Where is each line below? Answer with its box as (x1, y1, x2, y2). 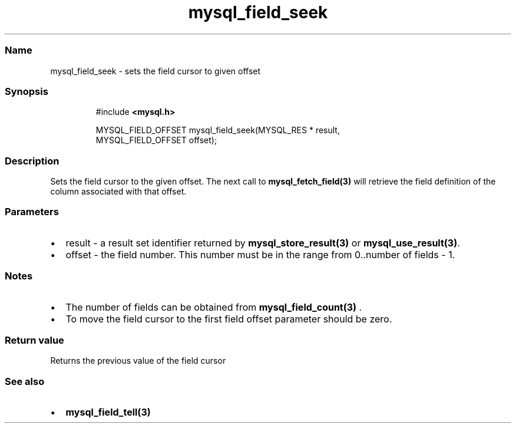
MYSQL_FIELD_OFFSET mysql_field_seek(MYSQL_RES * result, (95, 125, 340, 136)
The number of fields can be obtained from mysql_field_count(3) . (65, 301, 362, 313)
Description (5, 154, 59, 167)
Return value (5, 334, 64, 346)
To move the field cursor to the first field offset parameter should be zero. (65, 312, 392, 325)
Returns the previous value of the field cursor (50, 355, 226, 366)
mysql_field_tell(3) (65, 406, 151, 418)
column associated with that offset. (50, 186, 187, 196)
